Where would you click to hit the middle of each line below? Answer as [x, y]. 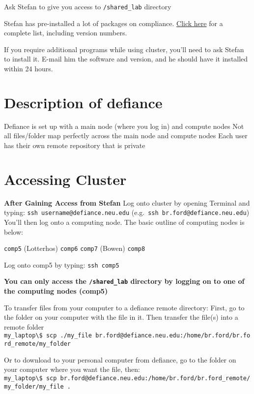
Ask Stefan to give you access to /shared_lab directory [88, 6]
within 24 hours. [28, 69]
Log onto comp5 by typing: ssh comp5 [62, 264]
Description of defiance [83, 102]
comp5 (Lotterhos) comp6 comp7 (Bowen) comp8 [75, 248]
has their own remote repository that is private [75, 145]
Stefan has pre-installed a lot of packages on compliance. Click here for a [113, 23]
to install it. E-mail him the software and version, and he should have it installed [126, 59]
